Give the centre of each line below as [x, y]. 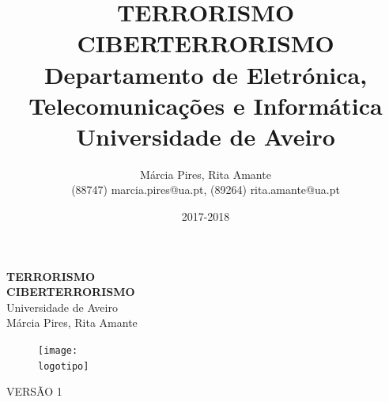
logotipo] [64, 366]
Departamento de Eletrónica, [206, 74]
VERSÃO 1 [34, 391]
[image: [58, 351]
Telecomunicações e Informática [206, 105]
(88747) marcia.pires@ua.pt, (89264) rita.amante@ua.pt [206, 190]
